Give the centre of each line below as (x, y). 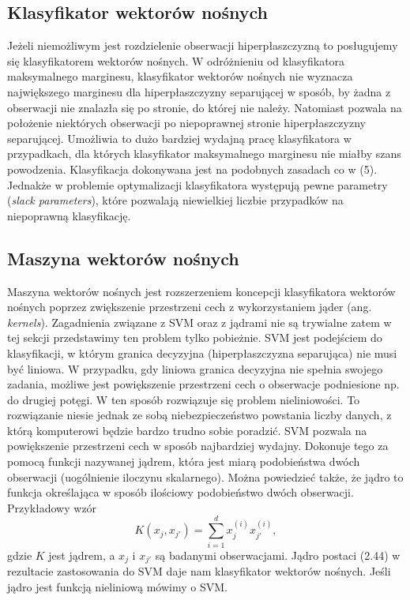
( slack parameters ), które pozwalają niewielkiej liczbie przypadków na (175, 200)
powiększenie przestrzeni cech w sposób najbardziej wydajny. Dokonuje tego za (198, 446)
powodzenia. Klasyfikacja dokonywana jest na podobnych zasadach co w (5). (192, 169)
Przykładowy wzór (52, 507)
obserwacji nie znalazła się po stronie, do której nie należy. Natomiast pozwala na (205, 107)
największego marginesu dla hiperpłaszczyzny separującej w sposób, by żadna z (199, 91)
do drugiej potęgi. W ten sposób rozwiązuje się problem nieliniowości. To (184, 399)
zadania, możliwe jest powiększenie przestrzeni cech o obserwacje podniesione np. (203, 384)
